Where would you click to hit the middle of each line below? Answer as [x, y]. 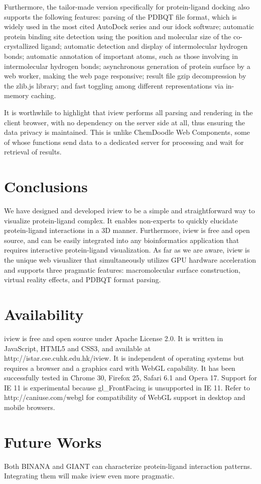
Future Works [53, 441]
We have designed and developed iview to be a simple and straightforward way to [129, 211]
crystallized [21, 46]
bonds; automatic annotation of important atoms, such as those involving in [121, 56]
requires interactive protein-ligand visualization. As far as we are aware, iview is [127, 250]
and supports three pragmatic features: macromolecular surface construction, [122, 269]
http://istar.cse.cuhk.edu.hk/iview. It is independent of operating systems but [124, 358]
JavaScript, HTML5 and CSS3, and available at [78, 348]
